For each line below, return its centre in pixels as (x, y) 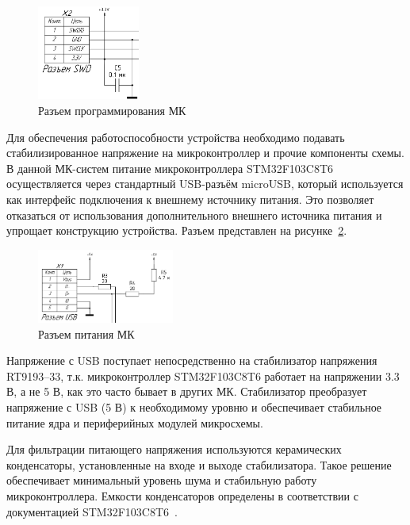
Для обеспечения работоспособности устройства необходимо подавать (176, 137)
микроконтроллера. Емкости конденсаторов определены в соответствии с (182, 495)
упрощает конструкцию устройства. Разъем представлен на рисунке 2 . (177, 230)
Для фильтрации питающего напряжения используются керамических (174, 449)
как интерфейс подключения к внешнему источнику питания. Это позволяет (190, 199)
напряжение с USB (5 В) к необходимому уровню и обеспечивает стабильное (194, 407)
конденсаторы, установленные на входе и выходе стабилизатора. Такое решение (199, 464)
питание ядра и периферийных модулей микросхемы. (135, 422)
